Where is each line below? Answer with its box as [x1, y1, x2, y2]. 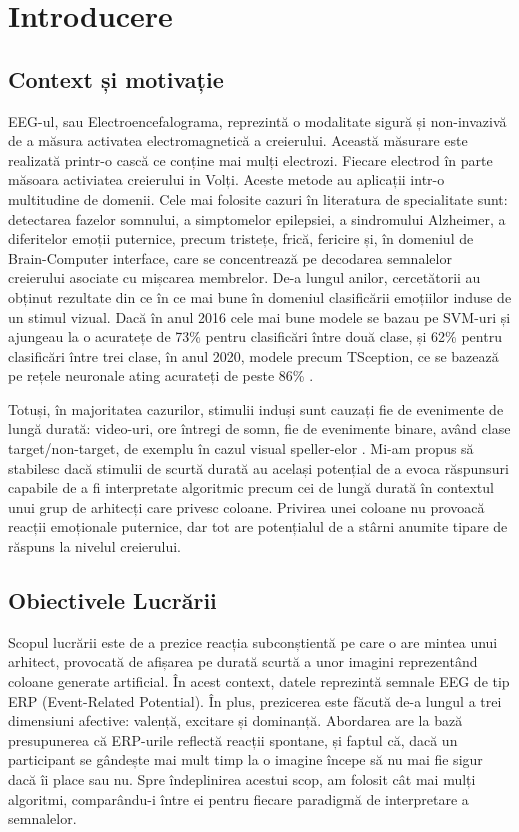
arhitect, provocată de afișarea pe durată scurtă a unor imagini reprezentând [8, 651, 478, 672]
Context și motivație [8, 63, 224, 94]
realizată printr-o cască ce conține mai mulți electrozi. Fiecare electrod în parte [8, 149, 493, 170]
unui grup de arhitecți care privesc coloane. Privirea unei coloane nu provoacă [8, 496, 485, 517]
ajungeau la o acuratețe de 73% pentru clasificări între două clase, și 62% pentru [8, 326, 502, 347]
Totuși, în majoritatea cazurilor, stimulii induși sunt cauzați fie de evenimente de [8, 398, 504, 419]
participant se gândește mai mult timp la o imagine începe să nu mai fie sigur [8, 749, 483, 770]
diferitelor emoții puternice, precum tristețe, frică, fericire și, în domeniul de [8, 228, 474, 249]
